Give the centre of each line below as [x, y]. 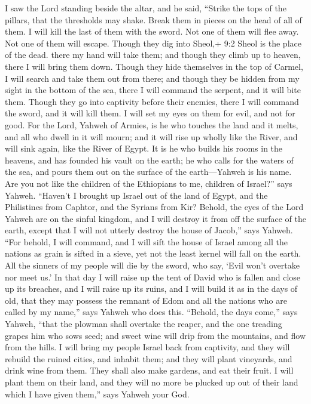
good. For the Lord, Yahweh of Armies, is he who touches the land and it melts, [152, 124]
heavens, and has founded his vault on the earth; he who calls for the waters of [149, 160]
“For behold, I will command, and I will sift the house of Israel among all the [147, 241]
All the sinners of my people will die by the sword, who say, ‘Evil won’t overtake [152, 265]
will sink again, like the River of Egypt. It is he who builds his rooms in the [144, 148]
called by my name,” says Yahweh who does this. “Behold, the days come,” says [151, 312]
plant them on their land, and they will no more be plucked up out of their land [152, 382]
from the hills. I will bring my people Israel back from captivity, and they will [147, 347]
